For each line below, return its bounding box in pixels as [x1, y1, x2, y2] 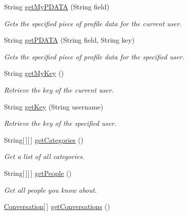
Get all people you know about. [4, 184, 97, 195]
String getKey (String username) [4, 101, 103, 111]
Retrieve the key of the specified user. [4, 118, 117, 128]
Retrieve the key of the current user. [4, 84, 114, 95]
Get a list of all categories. [4, 151, 85, 161]
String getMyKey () [4, 68, 64, 78]
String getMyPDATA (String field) [4, 1, 109, 11]
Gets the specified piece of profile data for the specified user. [4, 51, 185, 61]
